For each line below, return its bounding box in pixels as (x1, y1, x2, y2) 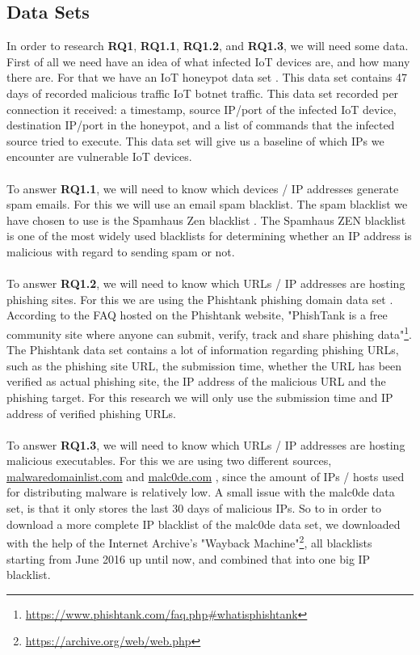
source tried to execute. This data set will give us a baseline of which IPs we (6, 132, 384, 149)
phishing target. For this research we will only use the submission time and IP (6, 388, 393, 405)
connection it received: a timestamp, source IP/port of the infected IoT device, (6, 100, 397, 117)
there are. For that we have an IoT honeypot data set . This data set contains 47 (6, 69, 408, 86)
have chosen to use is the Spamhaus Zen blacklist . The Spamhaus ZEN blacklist (6, 211, 406, 228)
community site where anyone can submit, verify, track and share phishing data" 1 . (6, 323, 412, 342)
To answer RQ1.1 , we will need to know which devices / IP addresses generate (6, 180, 399, 196)
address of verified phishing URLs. (6, 404, 177, 421)
